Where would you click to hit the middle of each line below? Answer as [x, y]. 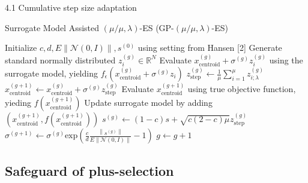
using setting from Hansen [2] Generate [210, 48]
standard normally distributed [60, 60]
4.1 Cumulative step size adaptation [71, 7]
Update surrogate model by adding [148, 103]
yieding [18, 103]
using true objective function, [242, 88]
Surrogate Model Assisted [52, 27]
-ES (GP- [157, 27]
